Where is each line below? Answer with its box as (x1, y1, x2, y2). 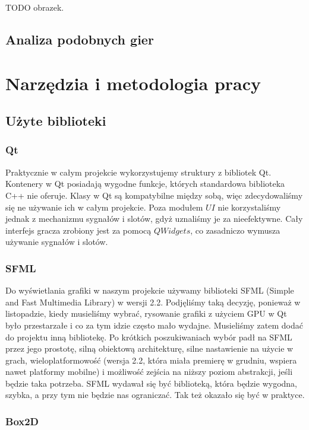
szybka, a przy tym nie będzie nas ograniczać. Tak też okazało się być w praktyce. (5, 388, 305, 401)
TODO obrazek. (5, 1, 64, 13)
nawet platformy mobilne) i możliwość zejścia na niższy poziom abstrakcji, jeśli (5, 365, 293, 378)
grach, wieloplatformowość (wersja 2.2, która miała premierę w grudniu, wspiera (5, 353, 297, 366)
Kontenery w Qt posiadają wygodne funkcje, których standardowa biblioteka (5, 177, 285, 190)
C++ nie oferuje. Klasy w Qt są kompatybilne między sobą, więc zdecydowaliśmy (5, 189, 303, 201)
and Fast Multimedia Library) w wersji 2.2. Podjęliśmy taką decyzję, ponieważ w (5, 295, 301, 308)
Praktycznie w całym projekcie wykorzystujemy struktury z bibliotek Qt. (5, 165, 272, 178)
